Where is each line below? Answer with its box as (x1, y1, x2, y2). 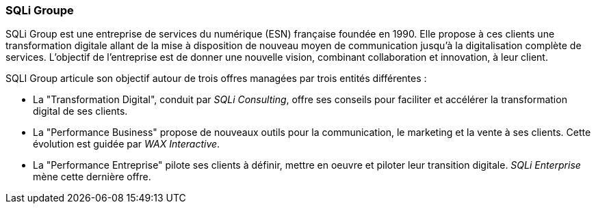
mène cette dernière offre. (33, 171, 151, 183)
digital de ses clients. (33, 105, 128, 117)
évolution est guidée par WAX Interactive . (33, 138, 220, 150)
